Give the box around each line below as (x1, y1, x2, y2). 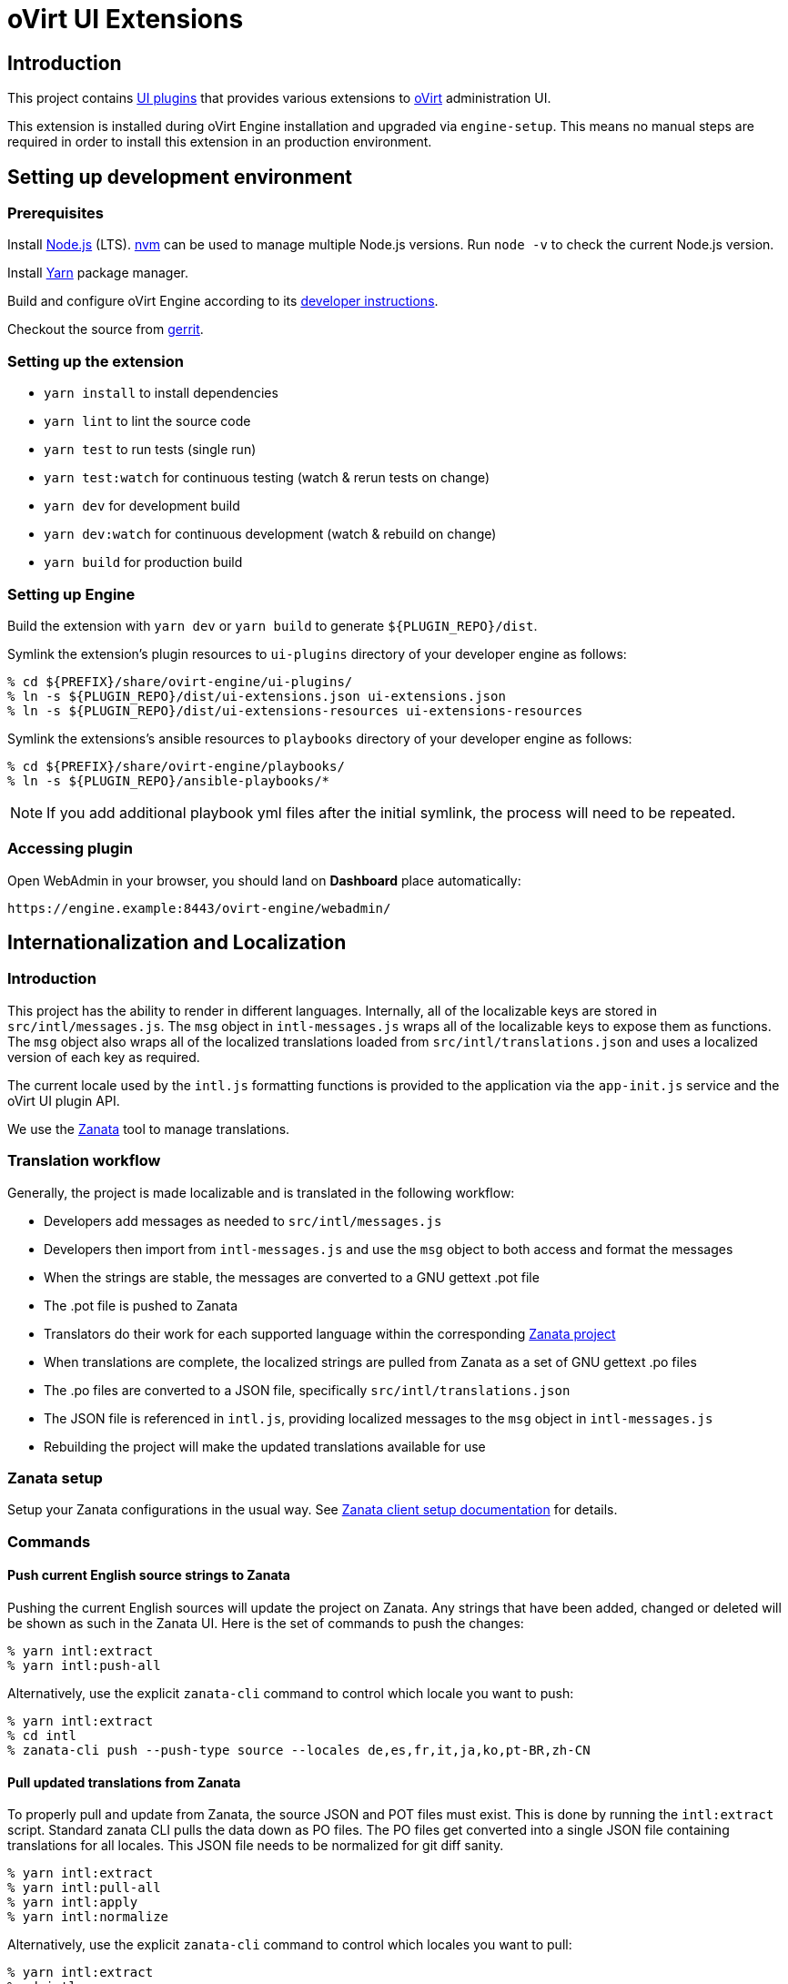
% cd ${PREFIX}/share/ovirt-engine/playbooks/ (7, 758, 345, 774)
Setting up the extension (7, 351, 185, 370)
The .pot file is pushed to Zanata (44, 1297, 237, 1313)
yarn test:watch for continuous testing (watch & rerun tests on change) (44, 470, 490, 486)
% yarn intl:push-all (7, 1657, 161, 1673)
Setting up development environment (7, 165, 352, 188)
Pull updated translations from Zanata (7, 1774, 241, 1790)
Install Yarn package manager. (7, 265, 188, 281)
